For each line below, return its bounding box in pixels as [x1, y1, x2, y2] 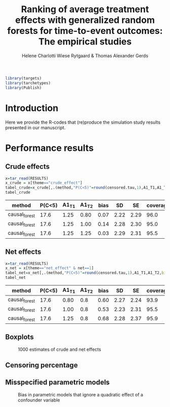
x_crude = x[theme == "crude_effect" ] [5, 180, 82, 186]
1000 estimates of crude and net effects [18, 346, 101, 352]
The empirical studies [38, 36, 132, 48]
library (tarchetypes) [5, 80, 51, 86]
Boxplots [5, 333, 34, 342]
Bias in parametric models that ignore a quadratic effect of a [18, 391, 143, 397]
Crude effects [5, 162, 50, 171]
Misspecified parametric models [5, 378, 110, 387]
